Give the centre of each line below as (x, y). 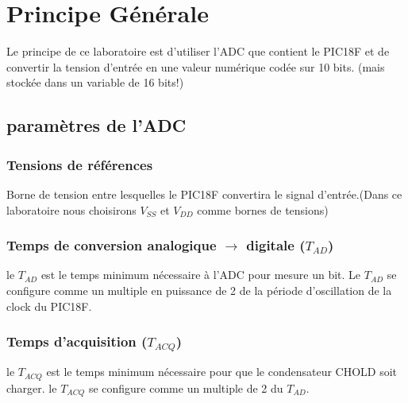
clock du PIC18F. (49, 306)
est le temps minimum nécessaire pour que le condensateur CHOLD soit (222, 372)
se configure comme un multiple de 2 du (186, 387)
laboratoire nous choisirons (71, 209)
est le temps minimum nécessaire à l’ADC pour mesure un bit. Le (201, 275)
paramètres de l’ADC (96, 125)
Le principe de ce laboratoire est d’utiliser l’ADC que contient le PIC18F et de (198, 51)
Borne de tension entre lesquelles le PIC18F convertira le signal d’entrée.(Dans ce (204, 194)
